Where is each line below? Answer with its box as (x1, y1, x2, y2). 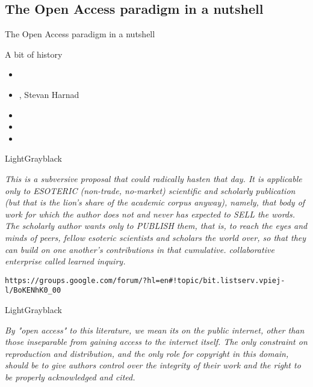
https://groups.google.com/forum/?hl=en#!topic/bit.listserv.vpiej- (5, 276, 285, 285)
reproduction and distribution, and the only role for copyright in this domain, (5, 347, 289, 359)
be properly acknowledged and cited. (5, 370, 135, 383)
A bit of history (5, 47, 63, 60)
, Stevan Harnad (19, 88, 79, 100)
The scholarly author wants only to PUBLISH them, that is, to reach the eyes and (5, 219, 308, 232)
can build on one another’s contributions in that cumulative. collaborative (5, 243, 274, 255)
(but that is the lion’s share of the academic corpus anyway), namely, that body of (5, 196, 305, 209)
